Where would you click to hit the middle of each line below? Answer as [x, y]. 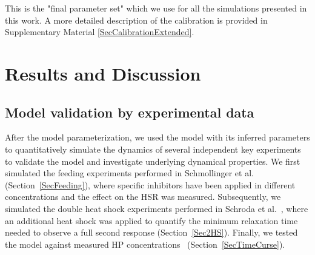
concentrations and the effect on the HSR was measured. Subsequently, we [143, 197]
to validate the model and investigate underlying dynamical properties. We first [153, 161]
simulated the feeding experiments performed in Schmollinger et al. [129, 173]
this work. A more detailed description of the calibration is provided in [136, 20]
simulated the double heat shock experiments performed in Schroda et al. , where [157, 208]
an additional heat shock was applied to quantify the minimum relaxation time [151, 220]
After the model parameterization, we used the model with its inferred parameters [157, 137]
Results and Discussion [103, 73]
